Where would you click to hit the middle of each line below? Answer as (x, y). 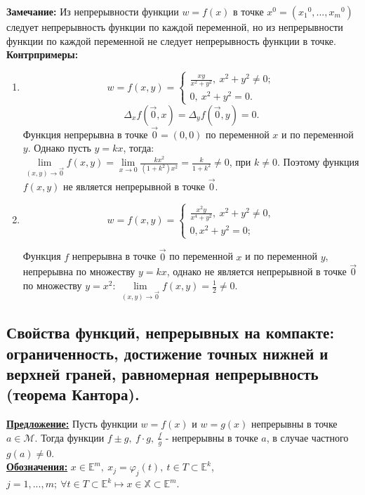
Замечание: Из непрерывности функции (93, 11)
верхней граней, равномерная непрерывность (162, 374)
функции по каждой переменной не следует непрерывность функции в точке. (171, 40)
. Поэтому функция (318, 162)
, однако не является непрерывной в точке (257, 271)
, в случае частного (307, 437)
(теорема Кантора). (73, 394)
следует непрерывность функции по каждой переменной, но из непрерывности (175, 27)
